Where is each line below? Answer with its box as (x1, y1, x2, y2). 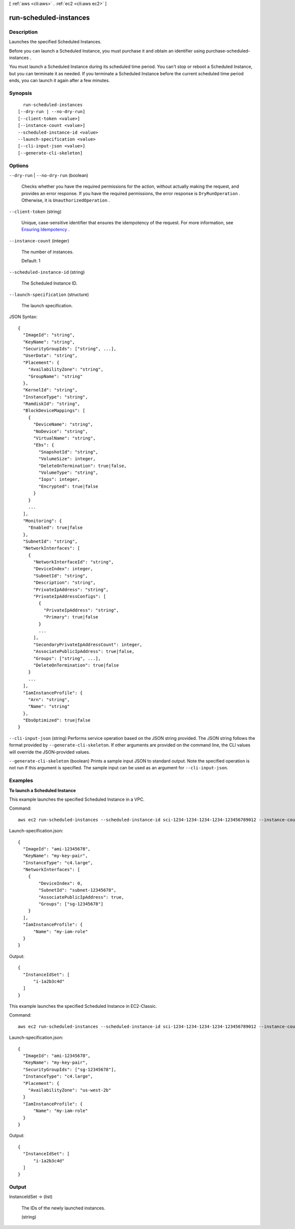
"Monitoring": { (23, 518, 62, 524)
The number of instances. (21, 249, 74, 255)
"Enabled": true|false (28, 525, 83, 530)
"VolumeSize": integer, (38, 456, 96, 462)
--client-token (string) (9, 208, 61, 214)
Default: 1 (21, 258, 41, 264)
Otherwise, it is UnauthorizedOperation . (21, 197, 110, 204)
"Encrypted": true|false (38, 483, 98, 489)
